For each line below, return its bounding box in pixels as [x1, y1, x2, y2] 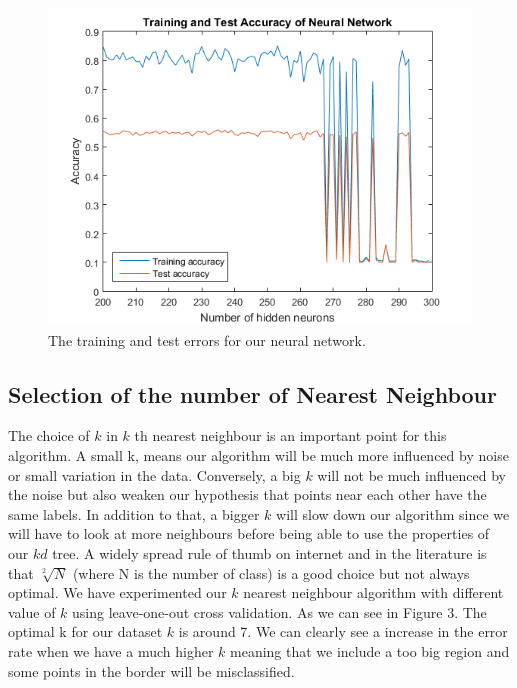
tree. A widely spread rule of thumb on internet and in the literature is [52, 542, 487, 563]
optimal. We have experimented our [8, 582, 227, 603]
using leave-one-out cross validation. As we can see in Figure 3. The [72, 601, 487, 622]
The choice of [8, 425, 90, 446]
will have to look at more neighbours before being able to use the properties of [8, 523, 490, 544]
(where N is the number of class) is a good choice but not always [72, 562, 470, 583]
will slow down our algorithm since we [276, 503, 510, 524]
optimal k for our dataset [8, 621, 163, 642]
